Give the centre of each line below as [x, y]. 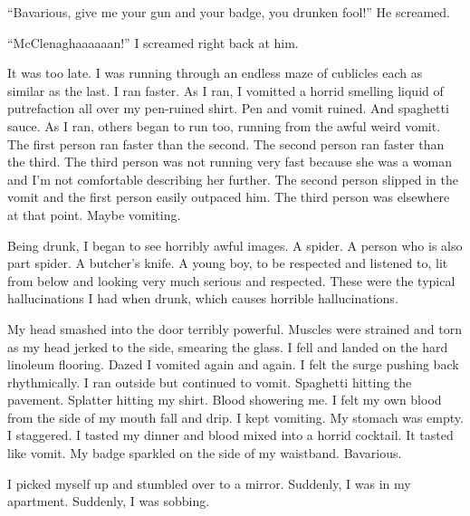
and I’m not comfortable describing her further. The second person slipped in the [233, 179]
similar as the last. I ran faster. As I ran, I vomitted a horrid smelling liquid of [225, 90]
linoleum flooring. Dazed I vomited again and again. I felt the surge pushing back [233, 364]
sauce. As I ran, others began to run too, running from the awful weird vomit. [224, 125]
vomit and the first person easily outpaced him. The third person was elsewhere [229, 197]
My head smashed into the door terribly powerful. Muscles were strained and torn [235, 328]
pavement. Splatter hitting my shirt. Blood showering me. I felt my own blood [225, 400]
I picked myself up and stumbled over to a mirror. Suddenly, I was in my [209, 483]
